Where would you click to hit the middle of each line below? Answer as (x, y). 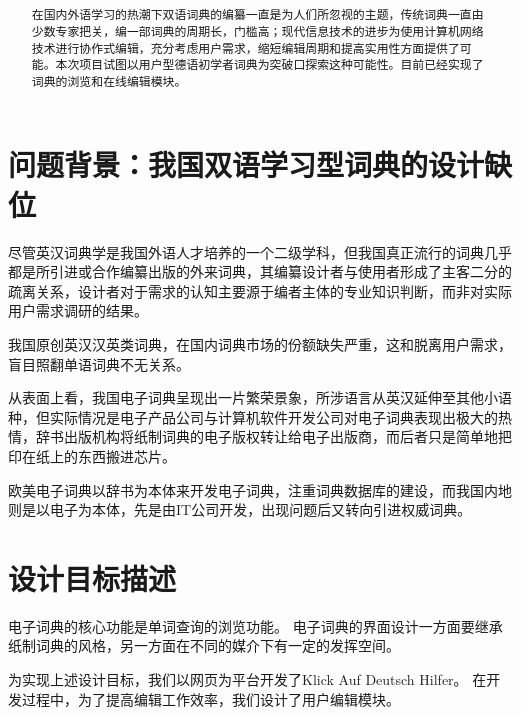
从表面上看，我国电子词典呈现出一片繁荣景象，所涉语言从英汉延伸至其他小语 (260, 397)
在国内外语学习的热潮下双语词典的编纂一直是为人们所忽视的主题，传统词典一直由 (257, 14)
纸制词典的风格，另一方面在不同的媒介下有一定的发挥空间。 (204, 645)
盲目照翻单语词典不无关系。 (99, 363)
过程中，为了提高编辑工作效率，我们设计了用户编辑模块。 (210, 698)
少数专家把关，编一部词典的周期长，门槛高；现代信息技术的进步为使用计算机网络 (257, 30)
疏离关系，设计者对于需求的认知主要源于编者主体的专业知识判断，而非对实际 (260, 290)
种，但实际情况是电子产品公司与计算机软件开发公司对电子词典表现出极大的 (253, 416)
